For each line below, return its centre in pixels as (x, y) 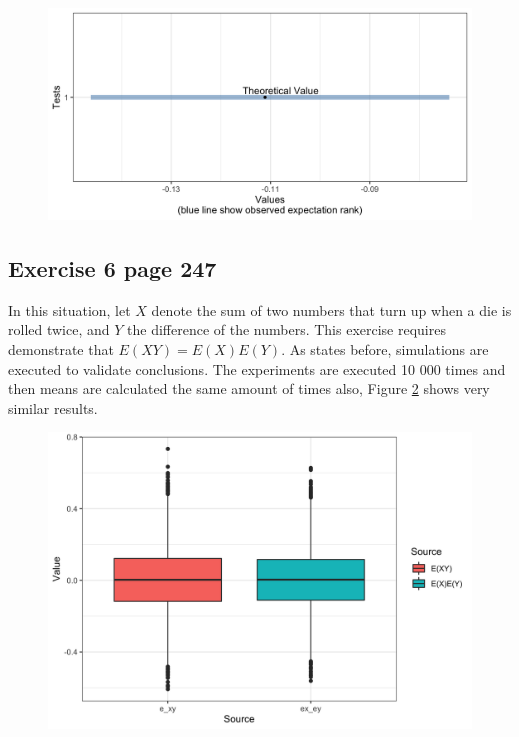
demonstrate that (61, 348)
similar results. (53, 407)
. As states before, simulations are (385, 348)
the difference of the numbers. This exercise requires (286, 329)
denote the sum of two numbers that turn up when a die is (331, 309)
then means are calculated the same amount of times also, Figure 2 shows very (249, 388)
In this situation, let (69, 309)
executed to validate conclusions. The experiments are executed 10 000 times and (257, 368)
